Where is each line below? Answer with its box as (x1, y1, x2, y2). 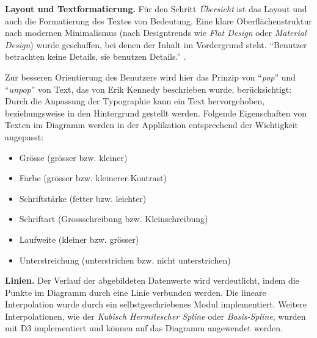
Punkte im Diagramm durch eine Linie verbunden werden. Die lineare (5, 286, 266, 298)
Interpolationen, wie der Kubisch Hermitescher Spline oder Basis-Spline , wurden (5, 309, 306, 322)
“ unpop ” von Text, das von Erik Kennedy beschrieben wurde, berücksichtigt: (5, 82, 292, 95)
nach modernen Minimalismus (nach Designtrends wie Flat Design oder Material (5, 26, 307, 39)
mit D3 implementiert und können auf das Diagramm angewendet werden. (5, 322, 283, 334)
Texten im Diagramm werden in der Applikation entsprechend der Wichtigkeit (5, 118, 298, 131)
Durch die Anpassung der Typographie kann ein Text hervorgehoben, (5, 95, 265, 107)
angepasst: (5, 130, 44, 143)
